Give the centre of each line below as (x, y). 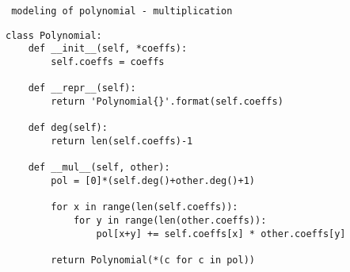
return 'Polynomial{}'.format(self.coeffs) (167, 101)
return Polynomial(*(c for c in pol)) (153, 260)
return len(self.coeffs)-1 (122, 141)
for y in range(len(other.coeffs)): (170, 220)
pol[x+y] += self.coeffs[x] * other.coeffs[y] (221, 234)
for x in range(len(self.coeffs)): (145, 207)
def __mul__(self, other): (99, 168)
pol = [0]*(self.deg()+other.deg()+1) (153, 180)
